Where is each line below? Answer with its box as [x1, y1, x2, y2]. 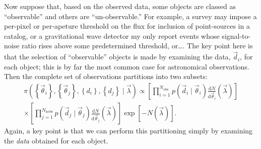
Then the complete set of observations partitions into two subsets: [4, 71, 208, 82]
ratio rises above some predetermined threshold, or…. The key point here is [22, 40, 253, 51]
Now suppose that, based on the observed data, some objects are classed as [4, 1, 236, 11]
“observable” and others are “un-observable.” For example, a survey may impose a [4, 11, 257, 21]
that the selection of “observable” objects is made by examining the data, [4, 51, 231, 62]
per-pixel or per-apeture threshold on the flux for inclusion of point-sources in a [4, 21, 250, 31]
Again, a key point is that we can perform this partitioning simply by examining [4, 125, 253, 136]
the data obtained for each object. [4, 135, 108, 145]
